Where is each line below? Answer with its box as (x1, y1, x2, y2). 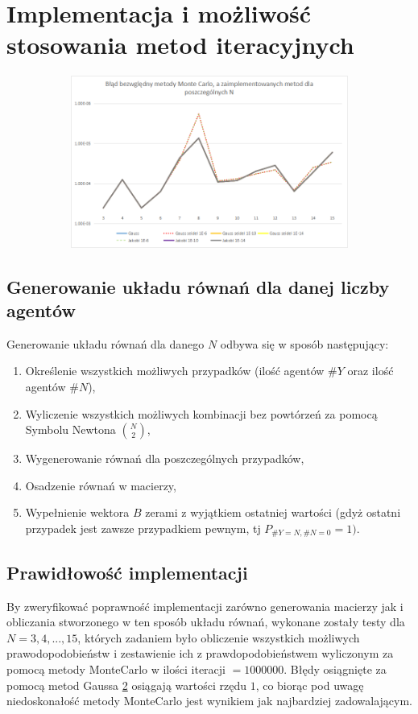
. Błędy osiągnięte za (283, 660, 387, 677)
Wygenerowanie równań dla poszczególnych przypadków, (25, 450, 304, 467)
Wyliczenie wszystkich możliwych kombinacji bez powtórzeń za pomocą (25, 405, 378, 422)
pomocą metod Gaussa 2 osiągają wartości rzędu (6, 676, 246, 693)
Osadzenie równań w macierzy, (25, 477, 176, 493)
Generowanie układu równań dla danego (6, 335, 205, 352)
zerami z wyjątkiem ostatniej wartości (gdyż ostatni (145, 504, 401, 521)
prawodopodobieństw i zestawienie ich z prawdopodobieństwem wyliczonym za (6, 645, 394, 662)
